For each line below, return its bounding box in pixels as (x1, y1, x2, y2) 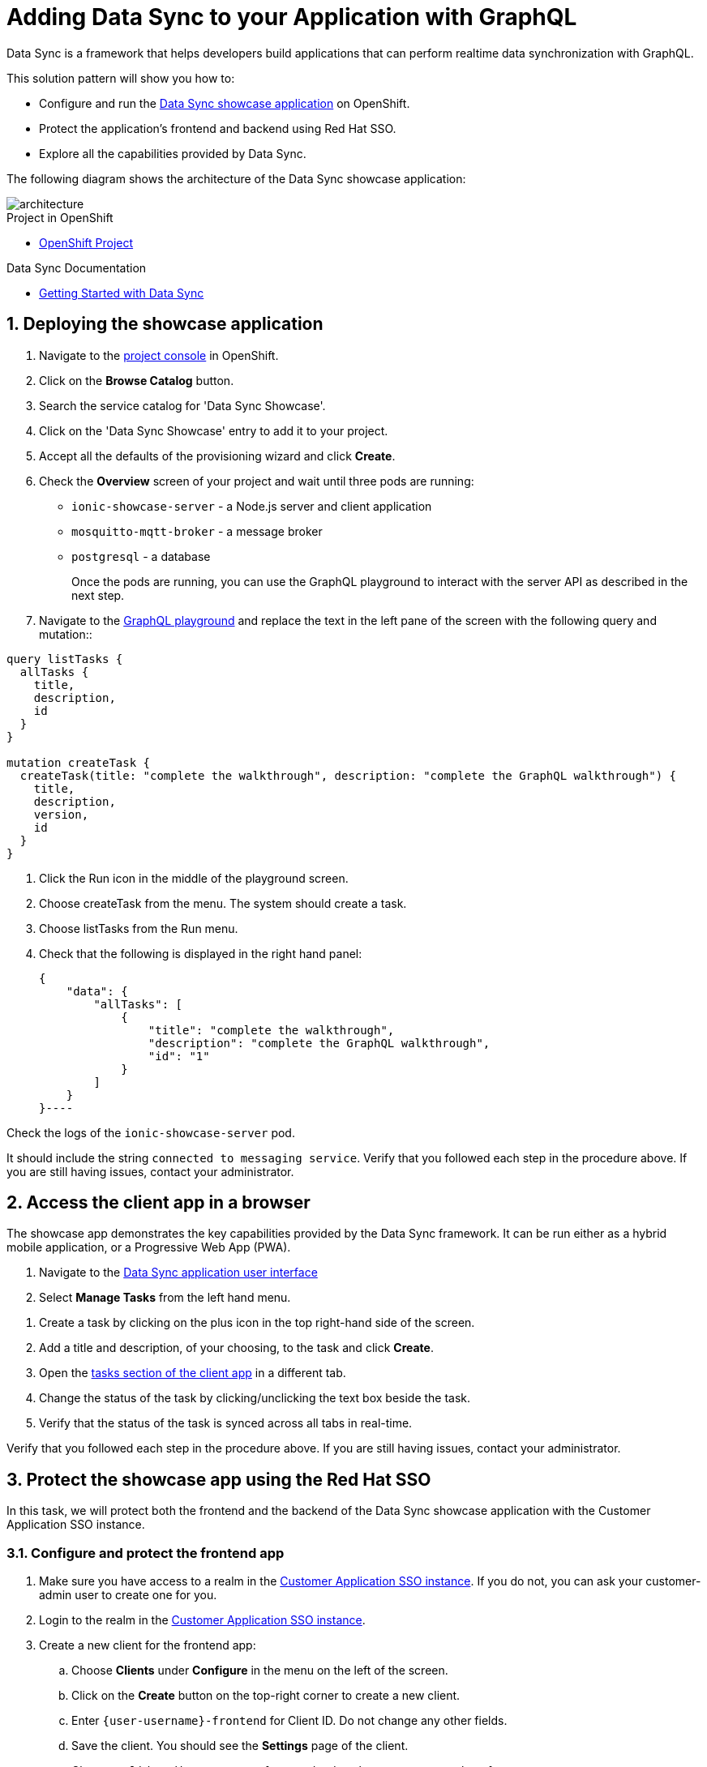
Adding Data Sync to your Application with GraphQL (6, 3, 577, 31)
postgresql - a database (71, 549, 211, 563)
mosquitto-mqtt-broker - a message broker (71, 524, 323, 538)
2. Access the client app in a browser (6, 1192, 311, 1213)
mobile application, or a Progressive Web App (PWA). (6, 1240, 291, 1255)
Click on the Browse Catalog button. (39, 373, 234, 387)
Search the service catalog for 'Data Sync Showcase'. (39, 398, 326, 413)
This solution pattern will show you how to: (6, 71, 235, 85)
